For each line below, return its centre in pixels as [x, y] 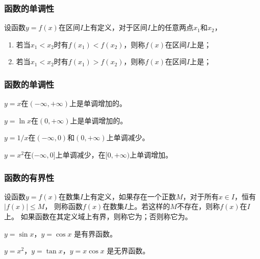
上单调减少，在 [80, 154]
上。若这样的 [149, 206]
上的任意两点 [172, 27]
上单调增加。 [151, 154]
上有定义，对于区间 [115, 27]
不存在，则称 [199, 206]
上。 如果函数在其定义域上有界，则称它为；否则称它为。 [98, 216]
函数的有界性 [29, 177]
